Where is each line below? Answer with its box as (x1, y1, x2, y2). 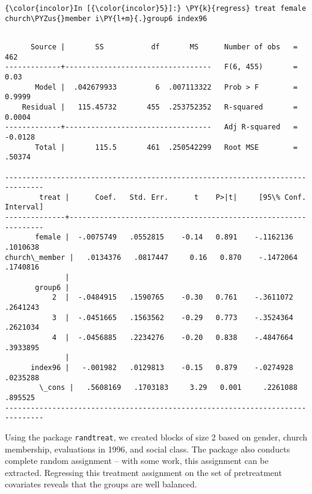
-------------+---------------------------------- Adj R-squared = (5, 123, 298, 132)
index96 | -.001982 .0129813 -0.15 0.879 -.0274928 (30, 363, 293, 372)
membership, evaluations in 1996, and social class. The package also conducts (5, 442, 290, 455)
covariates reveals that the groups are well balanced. (5, 478, 197, 490)
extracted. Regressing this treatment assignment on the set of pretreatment (5, 466, 282, 478)
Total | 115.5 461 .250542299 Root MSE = (35, 143, 298, 152)
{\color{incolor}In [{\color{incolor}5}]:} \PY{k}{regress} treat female (5, 4, 307, 13)
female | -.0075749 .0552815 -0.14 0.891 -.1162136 (35, 233, 293, 242)
